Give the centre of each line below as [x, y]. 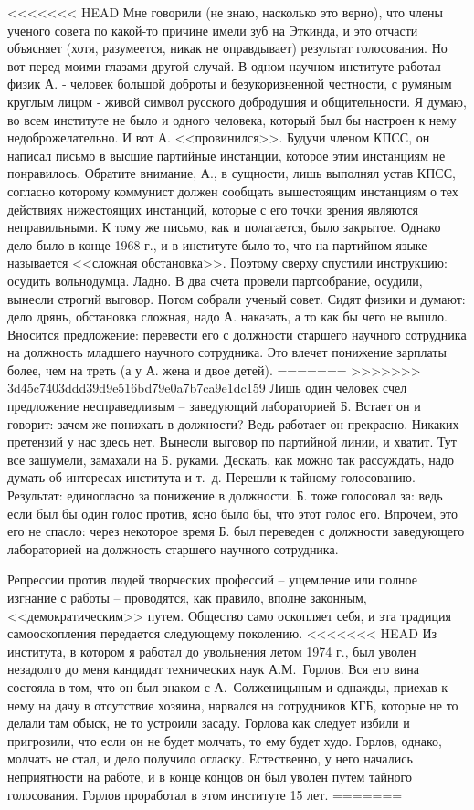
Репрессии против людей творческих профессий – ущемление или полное [212, 579]
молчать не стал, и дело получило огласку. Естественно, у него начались [210, 758]
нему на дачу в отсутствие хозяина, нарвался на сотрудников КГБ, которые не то [233, 705]
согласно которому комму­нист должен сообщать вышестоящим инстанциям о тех [233, 190]
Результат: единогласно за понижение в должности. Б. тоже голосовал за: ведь [225, 495]
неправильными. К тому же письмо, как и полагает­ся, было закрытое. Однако [224, 227]
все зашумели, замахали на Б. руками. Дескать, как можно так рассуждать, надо [231, 459]
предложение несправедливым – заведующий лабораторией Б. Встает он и [214, 406]
